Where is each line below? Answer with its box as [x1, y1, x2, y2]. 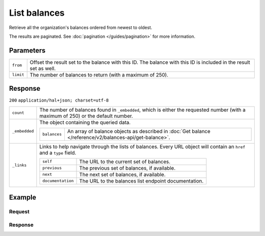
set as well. [29, 65, 56, 72]
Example [9, 193, 36, 202]
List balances [9, 7, 65, 18]
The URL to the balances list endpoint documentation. [79, 177, 204, 184]
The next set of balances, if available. [79, 171, 166, 178]
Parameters [9, 46, 46, 54]
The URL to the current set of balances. [79, 158, 171, 165]
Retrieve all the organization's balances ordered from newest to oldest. [9, 25, 152, 30]
